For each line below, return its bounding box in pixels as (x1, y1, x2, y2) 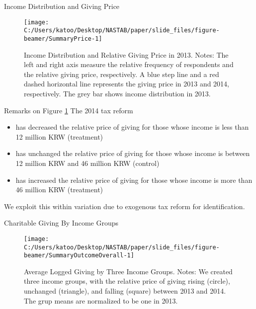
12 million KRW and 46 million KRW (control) (15, 157, 160, 168)
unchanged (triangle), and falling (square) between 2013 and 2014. (24, 286, 226, 296)
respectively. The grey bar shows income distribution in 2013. (24, 88, 211, 98)
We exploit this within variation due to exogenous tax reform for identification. (4, 201, 245, 211)
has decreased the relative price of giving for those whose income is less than (15, 122, 249, 132)
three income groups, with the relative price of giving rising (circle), (24, 276, 230, 286)
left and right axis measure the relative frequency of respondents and (24, 59, 234, 70)
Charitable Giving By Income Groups (4, 218, 119, 228)
